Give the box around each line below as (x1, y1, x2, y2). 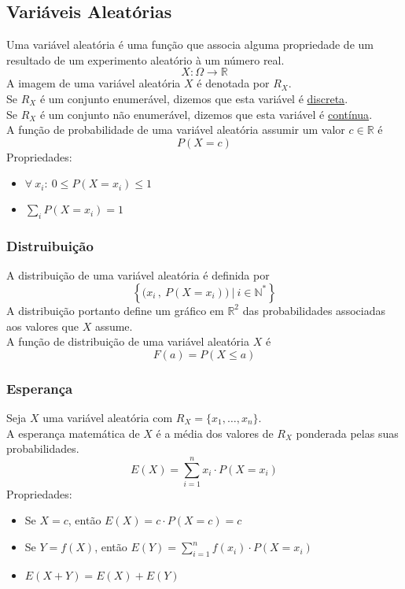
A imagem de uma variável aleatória (6, 75, 181, 91)
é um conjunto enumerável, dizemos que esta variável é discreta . (39, 90, 348, 106)
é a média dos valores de (156, 424, 274, 441)
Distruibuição (6, 236, 94, 256)
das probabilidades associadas (242, 302, 385, 318)
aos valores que (6, 317, 79, 334)
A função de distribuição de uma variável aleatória (6, 333, 249, 350)
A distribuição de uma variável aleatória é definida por (6, 267, 270, 283)
